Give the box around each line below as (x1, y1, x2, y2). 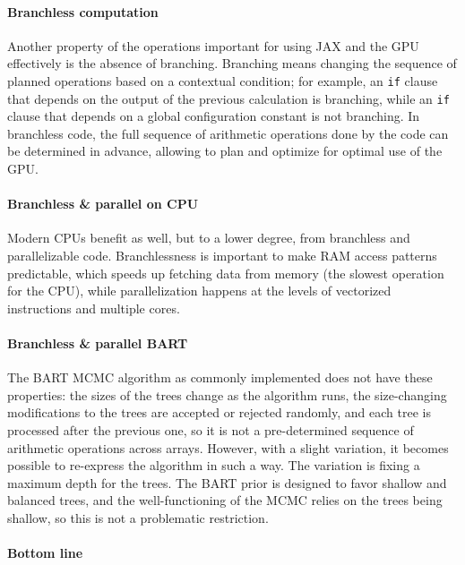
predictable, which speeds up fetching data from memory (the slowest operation (7, 263, 444, 282)
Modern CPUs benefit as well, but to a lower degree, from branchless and (7, 228, 410, 247)
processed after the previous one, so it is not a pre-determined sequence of (7, 421, 414, 440)
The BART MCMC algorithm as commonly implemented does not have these (7, 368, 433, 387)
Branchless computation (7, 2, 159, 21)
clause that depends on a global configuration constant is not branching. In (7, 107, 420, 125)
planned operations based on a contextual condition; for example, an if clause (7, 71, 438, 90)
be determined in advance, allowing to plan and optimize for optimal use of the (7, 141, 443, 160)
